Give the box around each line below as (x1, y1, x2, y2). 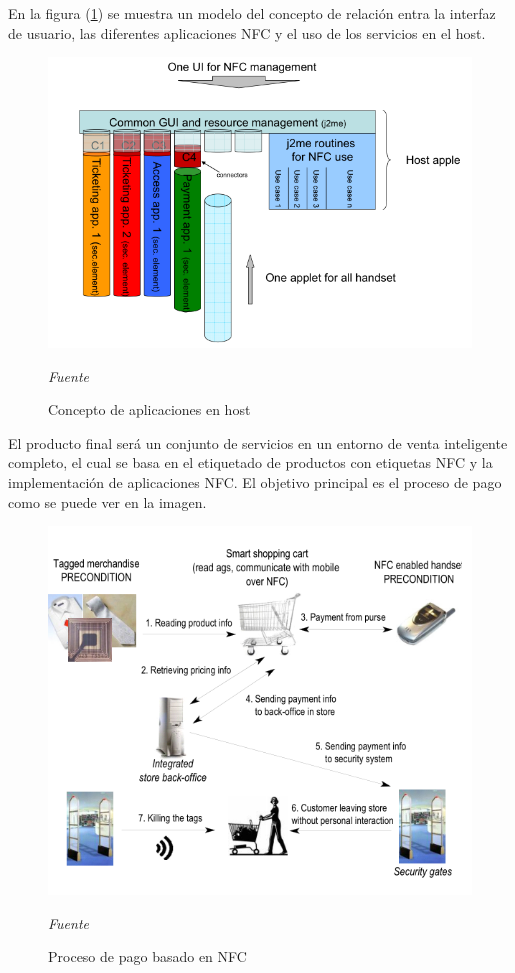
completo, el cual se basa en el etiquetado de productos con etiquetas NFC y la (8, 452, 493, 473)
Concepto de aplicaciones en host (48, 399, 251, 420)
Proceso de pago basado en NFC (48, 946, 247, 967)
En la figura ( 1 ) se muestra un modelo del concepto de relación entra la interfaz (8, 3, 496, 23)
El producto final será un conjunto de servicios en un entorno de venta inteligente (8, 432, 508, 453)
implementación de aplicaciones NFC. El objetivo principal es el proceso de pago (8, 471, 502, 492)
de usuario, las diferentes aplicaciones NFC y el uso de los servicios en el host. (8, 22, 486, 43)
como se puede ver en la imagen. (8, 491, 207, 512)
